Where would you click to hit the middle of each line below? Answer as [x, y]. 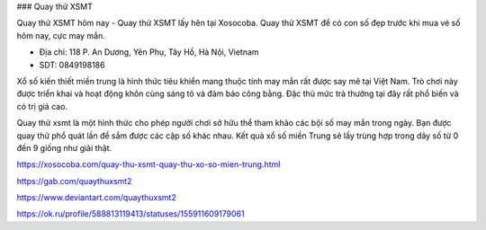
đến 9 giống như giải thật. [64, 147]
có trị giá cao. [42, 106]
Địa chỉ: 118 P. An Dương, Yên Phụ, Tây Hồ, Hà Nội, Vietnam [149, 52]
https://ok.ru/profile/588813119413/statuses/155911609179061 [130, 214]
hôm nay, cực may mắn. [61, 35]
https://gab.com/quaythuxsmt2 [74, 181]
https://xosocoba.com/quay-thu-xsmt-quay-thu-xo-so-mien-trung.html [148, 164]
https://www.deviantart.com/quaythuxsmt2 [97, 198]
